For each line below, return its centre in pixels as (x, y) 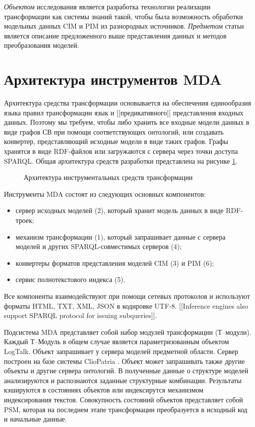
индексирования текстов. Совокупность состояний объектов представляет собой (124, 399)
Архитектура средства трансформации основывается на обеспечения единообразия (127, 103)
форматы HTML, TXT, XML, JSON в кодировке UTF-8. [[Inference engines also (126, 305)
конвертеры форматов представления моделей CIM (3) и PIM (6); (115, 263)
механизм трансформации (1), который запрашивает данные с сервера (120, 236)
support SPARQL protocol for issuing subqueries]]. (80, 315)
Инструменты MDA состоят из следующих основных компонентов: (105, 194)
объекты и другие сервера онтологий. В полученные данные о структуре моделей (126, 371)
